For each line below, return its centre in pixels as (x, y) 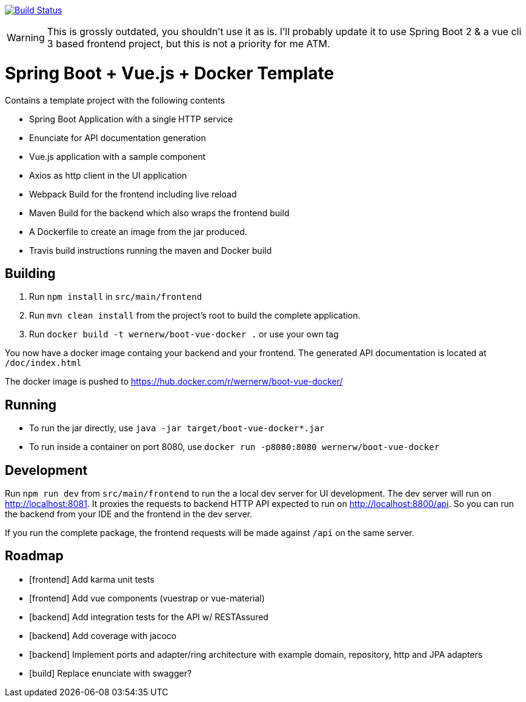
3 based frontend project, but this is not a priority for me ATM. (188, 44)
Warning (26, 38)
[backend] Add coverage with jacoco (103, 635)
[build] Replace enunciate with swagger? (111, 673)
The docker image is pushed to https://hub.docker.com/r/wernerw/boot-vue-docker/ (174, 382)
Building (30, 273)
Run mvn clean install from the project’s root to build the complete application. (195, 316)
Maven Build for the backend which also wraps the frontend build (159, 213)
